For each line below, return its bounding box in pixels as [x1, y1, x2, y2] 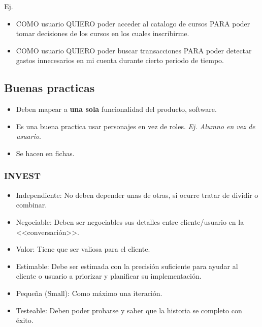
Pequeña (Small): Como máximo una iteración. [16, 287, 162, 298]
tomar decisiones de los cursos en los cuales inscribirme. [16, 28, 189, 39]
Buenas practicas [4, 80, 95, 96]
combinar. [16, 199, 47, 210]
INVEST [4, 169, 41, 182]
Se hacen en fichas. [16, 147, 75, 158]
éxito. [16, 315, 34, 325]
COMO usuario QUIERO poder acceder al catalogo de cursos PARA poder [16, 18, 250, 28]
